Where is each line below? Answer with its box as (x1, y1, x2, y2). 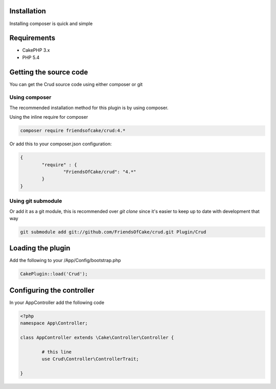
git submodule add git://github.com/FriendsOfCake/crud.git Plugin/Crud (20, 229, 206, 235)
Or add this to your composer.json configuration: (9, 141, 112, 147)
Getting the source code (9, 68, 88, 76)
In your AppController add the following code (9, 299, 105, 306)
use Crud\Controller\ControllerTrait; (41, 356, 139, 362)
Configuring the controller (9, 286, 95, 294)
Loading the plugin (9, 244, 71, 253)
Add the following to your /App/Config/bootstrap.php (9, 257, 121, 264)
